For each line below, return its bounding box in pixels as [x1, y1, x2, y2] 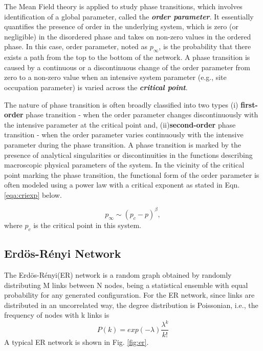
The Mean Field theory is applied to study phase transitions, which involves [4, 1, 243, 11]
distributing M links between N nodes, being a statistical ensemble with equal [4, 279, 248, 290]
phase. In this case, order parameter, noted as [4, 41, 148, 52]
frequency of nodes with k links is [4, 309, 109, 320]
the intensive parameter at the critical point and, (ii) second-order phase [4, 119, 236, 130]
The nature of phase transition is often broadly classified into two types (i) [4, 99, 238, 110]
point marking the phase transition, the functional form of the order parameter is [4, 169, 259, 180]
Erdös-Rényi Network [4, 245, 121, 261]
